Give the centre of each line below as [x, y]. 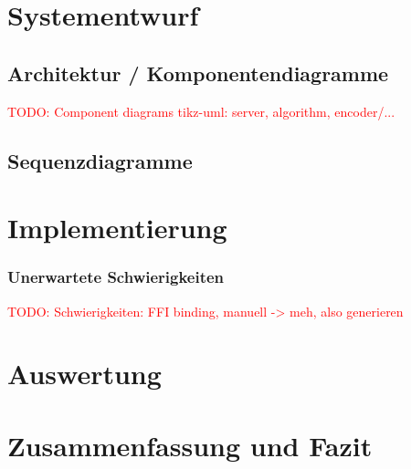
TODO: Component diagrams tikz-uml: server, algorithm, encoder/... [201, 111]
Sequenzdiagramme [100, 160]
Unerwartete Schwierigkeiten [116, 277]
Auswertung [84, 374]
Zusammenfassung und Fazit [190, 445]
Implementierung [117, 228]
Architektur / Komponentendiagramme [198, 73]
